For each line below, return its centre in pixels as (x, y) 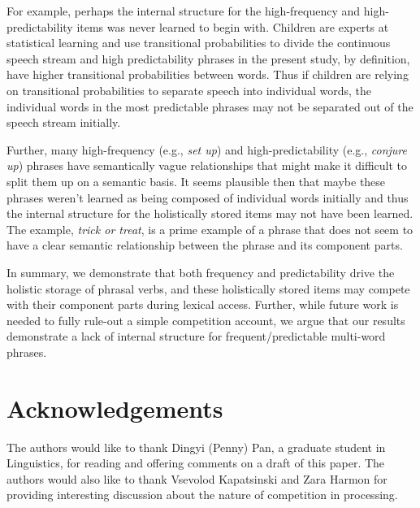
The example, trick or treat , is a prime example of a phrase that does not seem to (210, 229)
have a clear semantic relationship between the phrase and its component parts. (205, 245)
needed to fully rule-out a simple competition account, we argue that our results (206, 320)
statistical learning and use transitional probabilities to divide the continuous (199, 43)
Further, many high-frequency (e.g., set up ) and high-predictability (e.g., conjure (207, 149)
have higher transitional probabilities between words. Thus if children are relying (208, 74)
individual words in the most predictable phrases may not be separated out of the (210, 106)
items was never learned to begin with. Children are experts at (233, 26)
